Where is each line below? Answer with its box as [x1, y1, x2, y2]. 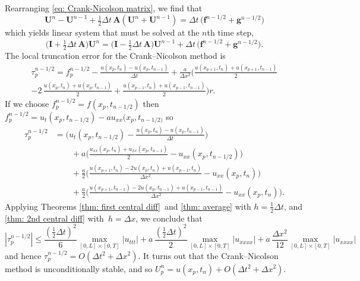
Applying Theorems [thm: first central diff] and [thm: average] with [5, 200, 251, 212]
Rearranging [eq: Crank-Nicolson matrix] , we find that [5, 2, 203, 14]
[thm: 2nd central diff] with [5, 211, 104, 224]
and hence [5, 249, 42, 261]
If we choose [5, 97, 49, 109]
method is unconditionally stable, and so [5, 262, 153, 274]
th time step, [207, 26, 254, 39]
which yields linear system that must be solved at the [5, 26, 200, 39]
